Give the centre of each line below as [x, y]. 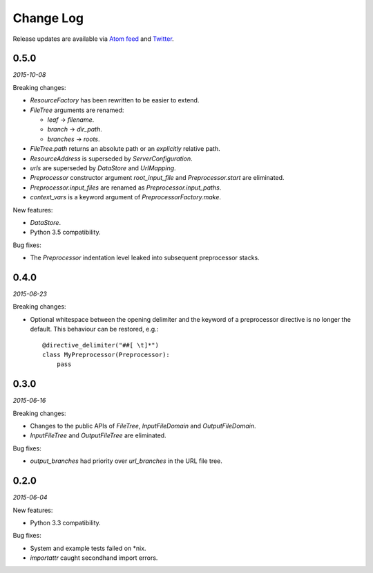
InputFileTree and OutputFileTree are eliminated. [98, 435]
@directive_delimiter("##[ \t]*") [101, 345]
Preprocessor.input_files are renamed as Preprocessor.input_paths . [126, 188]
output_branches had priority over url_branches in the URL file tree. [126, 461]
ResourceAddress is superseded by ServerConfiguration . [111, 158]
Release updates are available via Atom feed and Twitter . [93, 39]
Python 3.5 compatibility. [65, 233]
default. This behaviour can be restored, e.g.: [94, 329]
